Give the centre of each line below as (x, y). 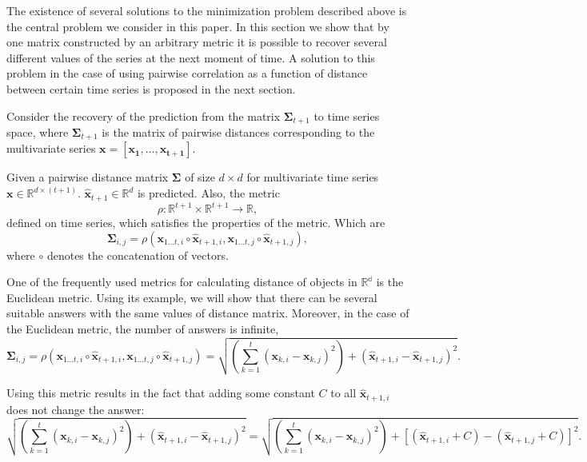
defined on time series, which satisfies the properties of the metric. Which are (196, 223)
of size (200, 177)
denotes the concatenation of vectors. (138, 255)
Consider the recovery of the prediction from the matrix (144, 115)
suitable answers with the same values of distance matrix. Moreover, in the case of (208, 313)
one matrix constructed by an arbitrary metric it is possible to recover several (197, 42)
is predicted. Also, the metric (208, 193)
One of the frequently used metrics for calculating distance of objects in (182, 282)
